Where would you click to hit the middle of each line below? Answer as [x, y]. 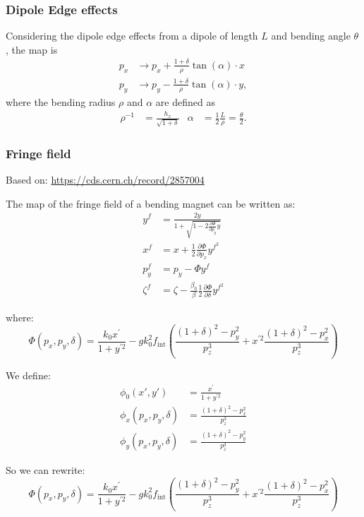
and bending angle [311, 36]
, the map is [32, 49]
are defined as [185, 101]
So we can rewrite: [45, 470]
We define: [28, 375]
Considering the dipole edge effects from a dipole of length [132, 36]
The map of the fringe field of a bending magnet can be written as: [151, 203]
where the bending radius [61, 101]
